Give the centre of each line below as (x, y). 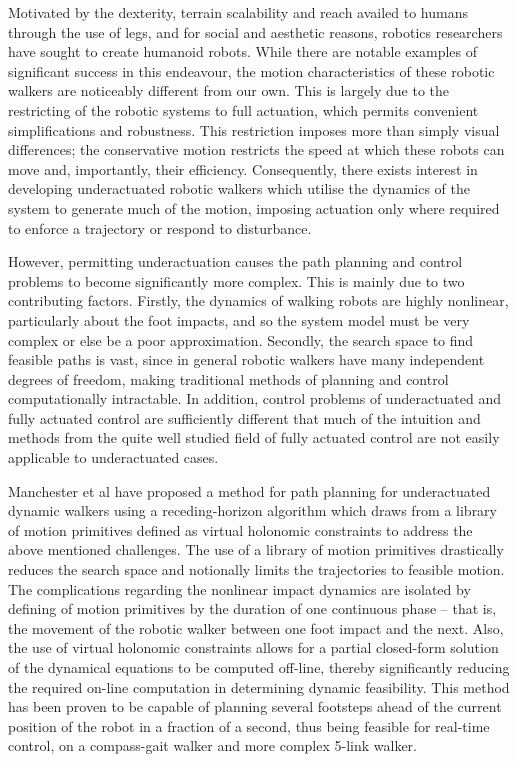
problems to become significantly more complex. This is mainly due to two (236, 280)
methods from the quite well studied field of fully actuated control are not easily (254, 437)
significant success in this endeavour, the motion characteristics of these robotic (251, 70)
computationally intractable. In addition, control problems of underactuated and (255, 398)
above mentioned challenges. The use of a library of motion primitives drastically (256, 549)
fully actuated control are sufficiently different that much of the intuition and (244, 417)
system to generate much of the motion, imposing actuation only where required (254, 207)
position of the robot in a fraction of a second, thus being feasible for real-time (249, 725)
